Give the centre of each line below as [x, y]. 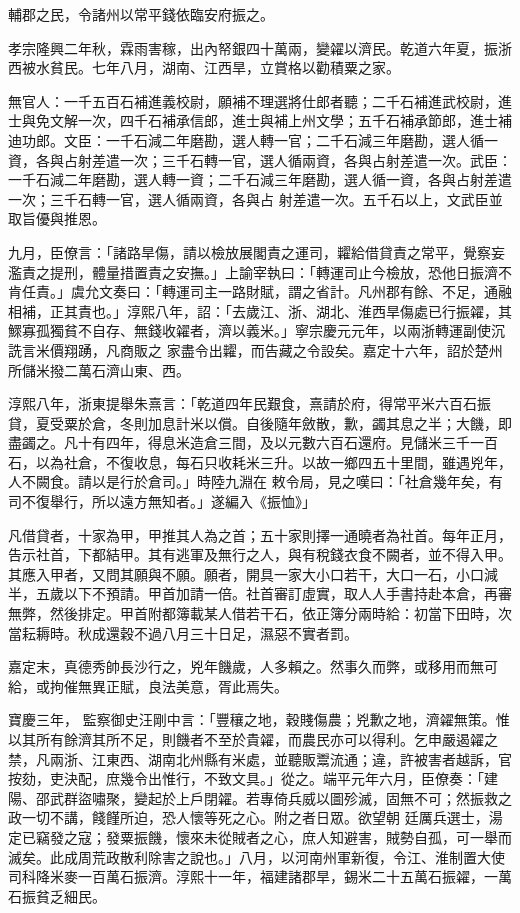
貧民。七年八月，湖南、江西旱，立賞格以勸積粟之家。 [224, 67]
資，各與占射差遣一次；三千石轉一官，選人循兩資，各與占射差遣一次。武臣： [260, 159]
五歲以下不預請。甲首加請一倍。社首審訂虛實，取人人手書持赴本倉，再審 [273, 593]
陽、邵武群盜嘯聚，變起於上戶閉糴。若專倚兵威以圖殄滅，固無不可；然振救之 [260, 797]
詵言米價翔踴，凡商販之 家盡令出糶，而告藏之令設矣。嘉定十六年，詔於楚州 [255, 349]
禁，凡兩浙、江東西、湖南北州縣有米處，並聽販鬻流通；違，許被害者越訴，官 [260, 758]
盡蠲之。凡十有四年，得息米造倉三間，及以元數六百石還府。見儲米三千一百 [253, 442]
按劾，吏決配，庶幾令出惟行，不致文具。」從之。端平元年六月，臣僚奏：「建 [253, 778]
